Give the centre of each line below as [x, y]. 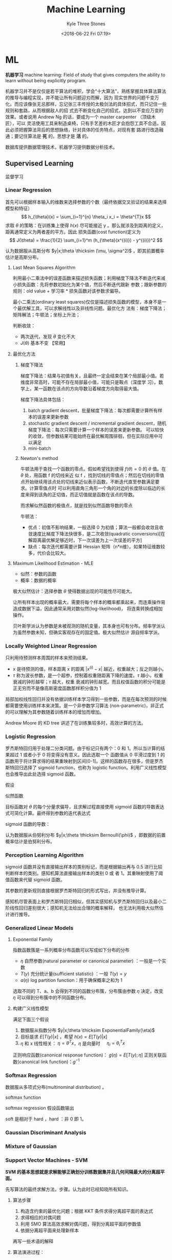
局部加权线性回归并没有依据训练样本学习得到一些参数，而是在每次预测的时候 [86, 699]
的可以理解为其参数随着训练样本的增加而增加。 [55, 712]
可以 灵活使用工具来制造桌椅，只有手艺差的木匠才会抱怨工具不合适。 [89, 123]
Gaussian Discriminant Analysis [46, 1133]
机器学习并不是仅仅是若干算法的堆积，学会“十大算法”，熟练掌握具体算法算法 [86, 91]
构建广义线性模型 [31, 1008]
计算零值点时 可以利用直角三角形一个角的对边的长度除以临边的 [95, 488]
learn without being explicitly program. [46, 80]
